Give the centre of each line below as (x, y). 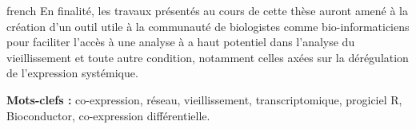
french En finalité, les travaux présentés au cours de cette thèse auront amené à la (208, 10)
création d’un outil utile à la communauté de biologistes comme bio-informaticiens (208, 26)
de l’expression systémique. (72, 73)
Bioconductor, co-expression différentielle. (108, 115)
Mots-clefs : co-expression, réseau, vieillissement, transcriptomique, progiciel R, (204, 99)
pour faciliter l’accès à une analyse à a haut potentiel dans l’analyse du (181, 42)
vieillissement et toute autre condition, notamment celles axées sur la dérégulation (208, 57)
